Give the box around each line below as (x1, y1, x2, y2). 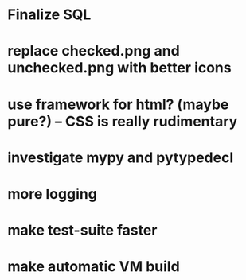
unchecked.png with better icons (7, 59, 232, 77)
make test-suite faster (7, 221, 158, 239)
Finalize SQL (7, 6, 92, 24)
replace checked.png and (7, 42, 180, 60)
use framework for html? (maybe (7, 95, 229, 113)
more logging (7, 185, 97, 203)
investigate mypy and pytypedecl (7, 149, 234, 166)
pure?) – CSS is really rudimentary (7, 112, 238, 130)
